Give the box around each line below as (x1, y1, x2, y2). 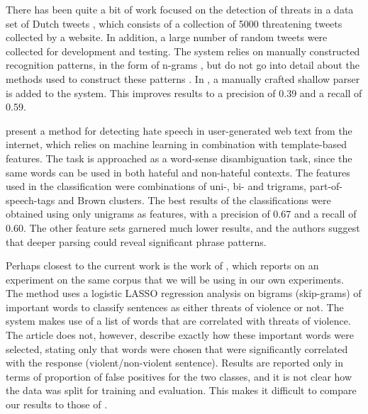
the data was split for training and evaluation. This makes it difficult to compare (6, 383, 357, 398)
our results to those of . (6, 397, 108, 412)
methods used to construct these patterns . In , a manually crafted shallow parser (6, 71, 360, 86)
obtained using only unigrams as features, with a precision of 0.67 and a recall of (6, 206, 357, 221)
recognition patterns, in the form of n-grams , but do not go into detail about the (6, 57, 359, 72)
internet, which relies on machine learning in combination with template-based (6, 137, 347, 152)
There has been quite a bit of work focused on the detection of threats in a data (6, 2, 354, 16)
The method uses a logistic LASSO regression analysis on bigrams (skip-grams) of (6, 286, 362, 301)
